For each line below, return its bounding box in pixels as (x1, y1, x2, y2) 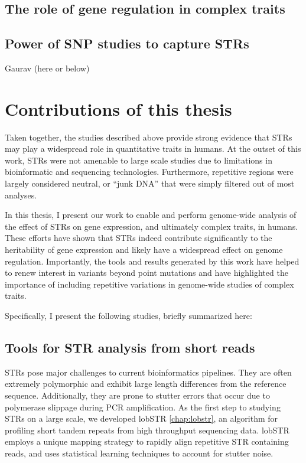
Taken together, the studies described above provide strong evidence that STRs (5, 131, 292, 143)
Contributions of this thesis (5, 96, 232, 120)
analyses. (5, 188, 37, 201)
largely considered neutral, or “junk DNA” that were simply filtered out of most (5, 177, 295, 190)
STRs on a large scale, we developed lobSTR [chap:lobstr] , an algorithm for (5, 412, 278, 425)
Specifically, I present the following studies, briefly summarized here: (5, 309, 252, 322)
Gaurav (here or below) (5, 61, 90, 74)
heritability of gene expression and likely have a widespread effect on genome (5, 243, 283, 256)
